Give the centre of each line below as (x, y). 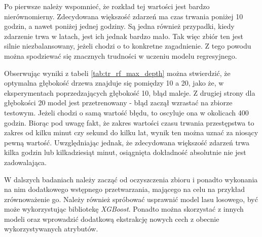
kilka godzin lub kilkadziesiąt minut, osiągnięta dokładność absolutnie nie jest (125, 152)
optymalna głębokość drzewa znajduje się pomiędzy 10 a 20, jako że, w (114, 83)
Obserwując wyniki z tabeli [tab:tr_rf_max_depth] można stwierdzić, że (117, 73)
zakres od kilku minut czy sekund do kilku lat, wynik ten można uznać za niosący (131, 132)
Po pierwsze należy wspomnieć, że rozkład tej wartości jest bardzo (107, 6)
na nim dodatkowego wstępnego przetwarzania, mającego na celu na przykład (125, 189)
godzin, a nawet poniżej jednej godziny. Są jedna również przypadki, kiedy (119, 26)
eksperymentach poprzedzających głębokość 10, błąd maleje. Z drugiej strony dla (130, 92)
